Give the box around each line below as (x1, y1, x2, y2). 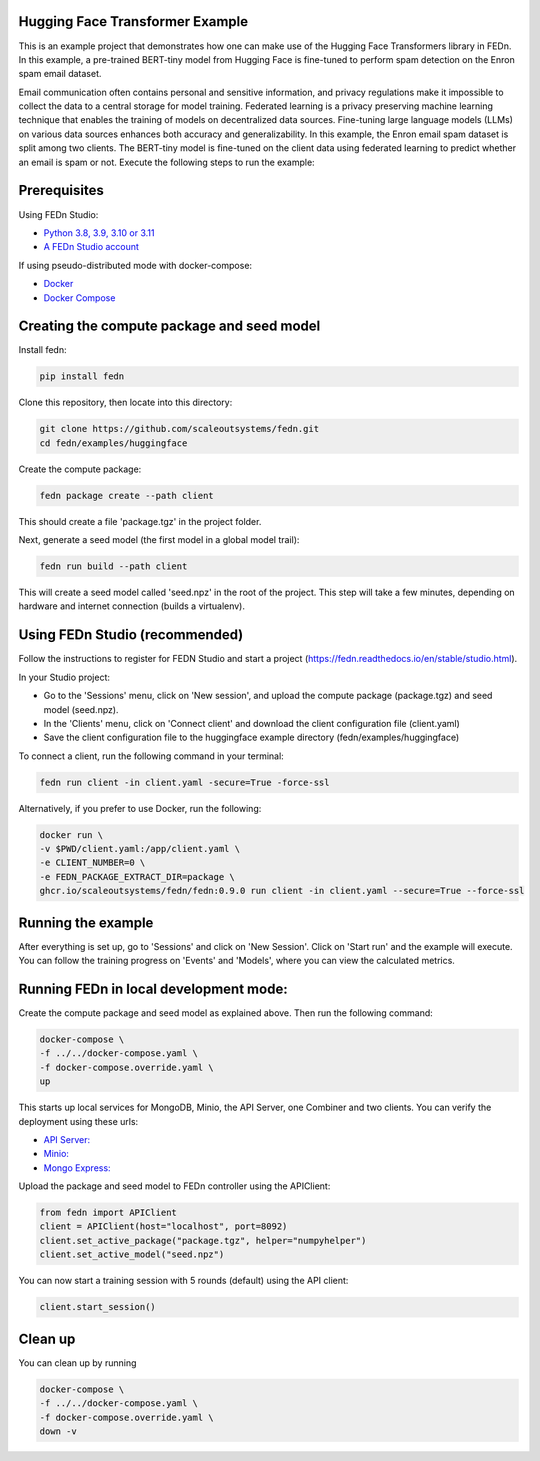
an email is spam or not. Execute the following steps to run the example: (18, 156, 315, 168)
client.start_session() (39, 1301, 157, 1313)
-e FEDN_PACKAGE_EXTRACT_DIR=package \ (39, 871, 235, 882)
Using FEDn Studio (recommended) (18, 626, 244, 644)
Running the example (18, 914, 154, 931)
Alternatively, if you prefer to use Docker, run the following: (18, 802, 262, 814)
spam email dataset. (18, 68, 102, 80)
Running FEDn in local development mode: (18, 980, 289, 997)
